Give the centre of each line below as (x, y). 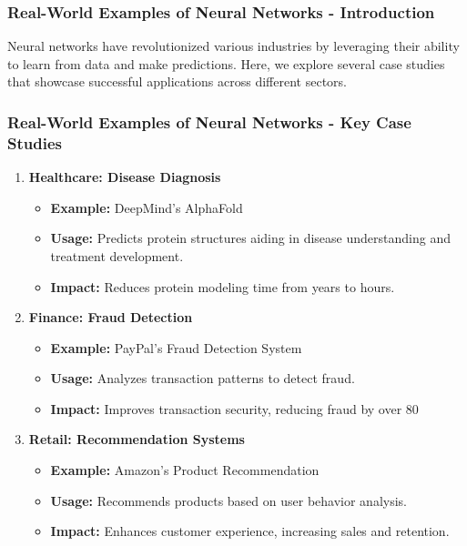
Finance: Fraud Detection (111, 317)
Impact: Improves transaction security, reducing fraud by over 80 (234, 408)
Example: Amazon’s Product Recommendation (185, 470)
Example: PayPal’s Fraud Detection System (176, 347)
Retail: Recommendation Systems (137, 439)
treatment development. (117, 255)
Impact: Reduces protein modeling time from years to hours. (223, 286)
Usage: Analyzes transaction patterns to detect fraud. (203, 378)
